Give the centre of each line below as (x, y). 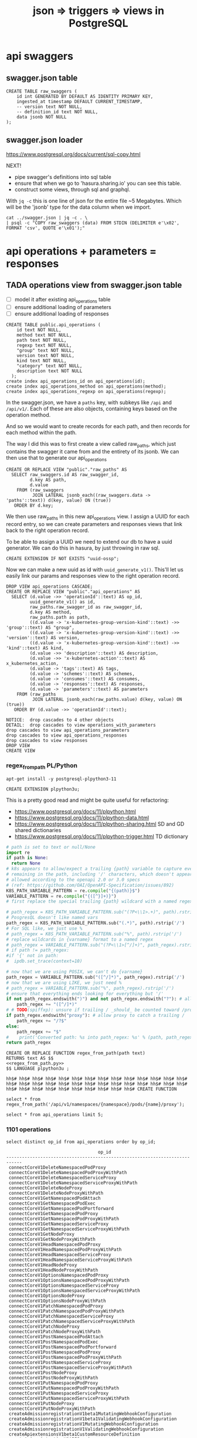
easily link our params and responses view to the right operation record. (93, 576)
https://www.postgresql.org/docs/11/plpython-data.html (82, 818)
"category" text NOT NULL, (50, 366)
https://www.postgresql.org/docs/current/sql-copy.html (73, 154)
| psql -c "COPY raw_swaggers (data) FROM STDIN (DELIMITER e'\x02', (93, 223)
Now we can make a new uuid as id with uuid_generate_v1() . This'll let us (95, 569)
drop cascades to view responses (47, 741)
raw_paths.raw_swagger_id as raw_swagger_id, (86, 607)
